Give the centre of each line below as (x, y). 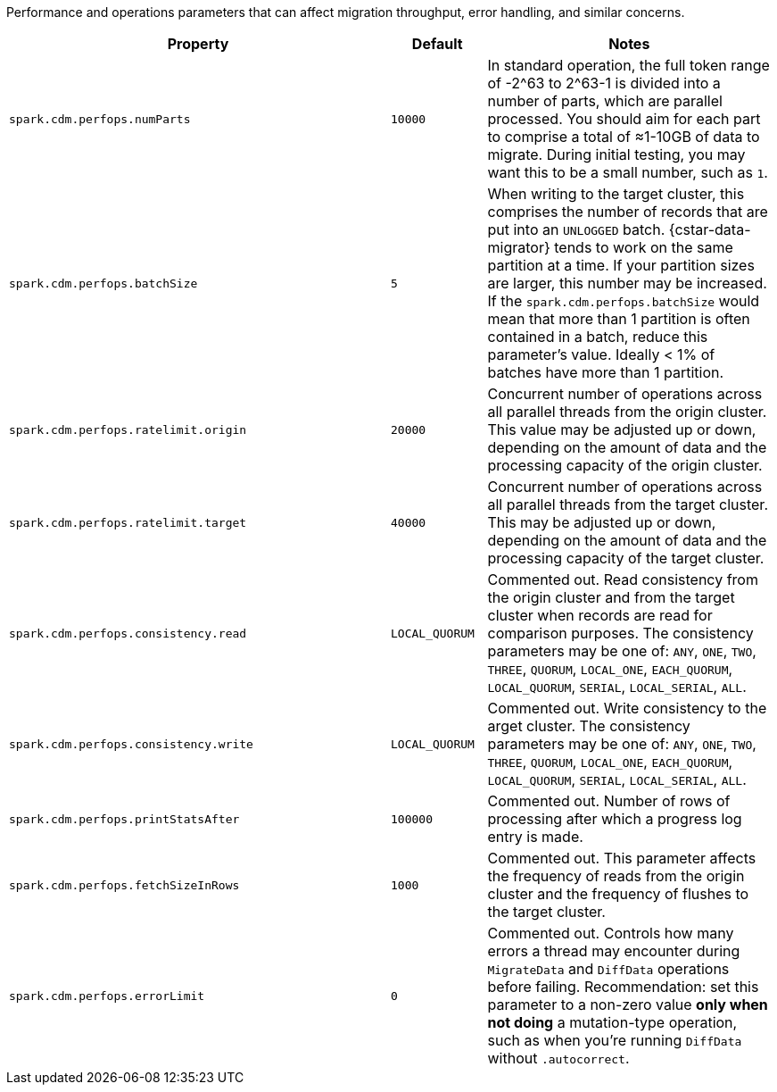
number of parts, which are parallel (605, 101)
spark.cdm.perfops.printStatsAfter (124, 819)
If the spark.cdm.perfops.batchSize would (624, 301)
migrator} (519, 247)
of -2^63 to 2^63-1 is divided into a (604, 83)
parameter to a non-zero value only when (628, 1004)
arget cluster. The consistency (589, 726)
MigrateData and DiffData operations (608, 969)
